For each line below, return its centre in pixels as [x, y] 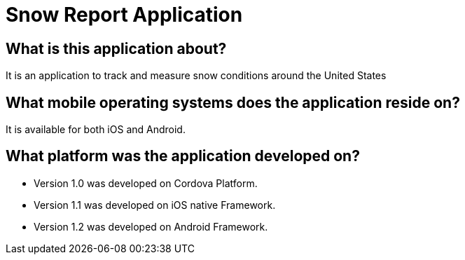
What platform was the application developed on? [183, 156]
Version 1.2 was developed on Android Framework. [151, 226]
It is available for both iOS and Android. [96, 130]
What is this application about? [116, 48]
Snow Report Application [124, 15]
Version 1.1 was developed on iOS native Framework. [155, 205]
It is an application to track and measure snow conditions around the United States [196, 76]
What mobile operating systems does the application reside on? [233, 102]
